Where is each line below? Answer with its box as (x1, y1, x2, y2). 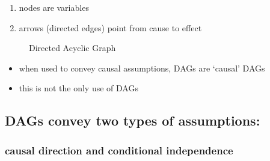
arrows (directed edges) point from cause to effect (19, 21, 202, 34)
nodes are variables (19, 1, 89, 13)
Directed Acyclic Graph (29, 41, 116, 54)
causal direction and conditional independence (5, 142, 233, 157)
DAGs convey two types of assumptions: (5, 111, 260, 130)
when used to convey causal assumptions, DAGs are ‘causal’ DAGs (19, 61, 265, 74)
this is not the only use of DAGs (19, 82, 138, 94)
